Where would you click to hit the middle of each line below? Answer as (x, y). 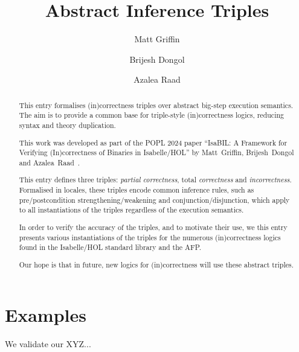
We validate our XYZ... (48, 344)
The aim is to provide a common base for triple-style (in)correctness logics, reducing (151, 115)
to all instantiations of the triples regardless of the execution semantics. (131, 210)
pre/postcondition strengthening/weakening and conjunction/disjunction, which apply (154, 200)
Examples (46, 315)
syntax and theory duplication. (67, 125)
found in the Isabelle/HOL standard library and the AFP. (110, 247)
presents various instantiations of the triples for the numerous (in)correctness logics (150, 237)
